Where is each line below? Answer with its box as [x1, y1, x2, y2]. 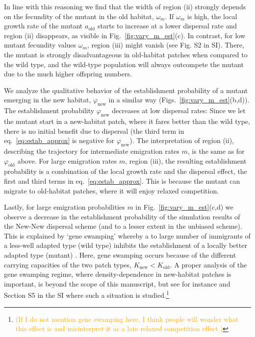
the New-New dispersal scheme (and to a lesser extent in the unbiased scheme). [4, 221, 242, 231]
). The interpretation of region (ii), [129, 135, 234, 145]
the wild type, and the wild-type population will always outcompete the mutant [4, 59, 244, 69]
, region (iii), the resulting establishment [125, 155, 247, 166]
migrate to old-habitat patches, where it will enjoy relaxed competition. [4, 185, 219, 195]
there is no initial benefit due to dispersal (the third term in [4, 125, 184, 136]
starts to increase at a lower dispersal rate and [97, 21, 237, 31]
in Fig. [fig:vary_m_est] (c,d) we [135, 202, 233, 212]
